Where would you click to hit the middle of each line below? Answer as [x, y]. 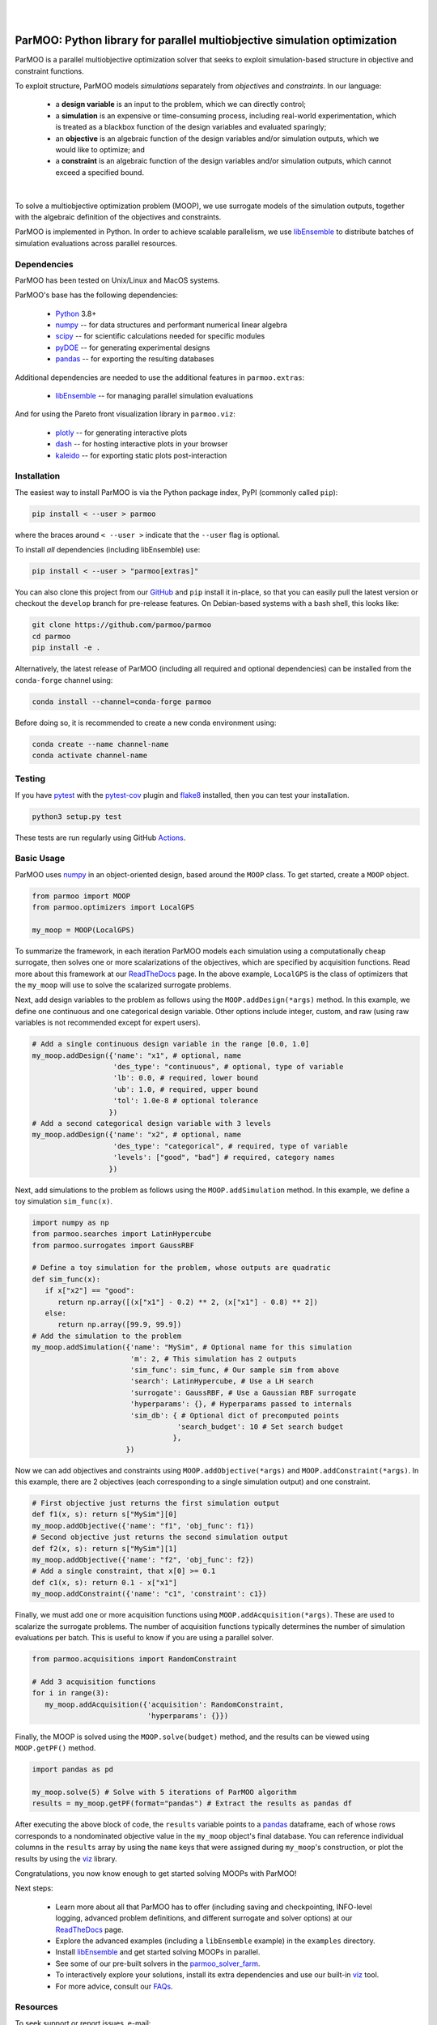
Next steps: [34, 1888]
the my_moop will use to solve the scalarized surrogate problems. [123, 985]
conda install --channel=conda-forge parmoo [122, 701]
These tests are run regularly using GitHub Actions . [100, 838]
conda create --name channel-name [100, 744]
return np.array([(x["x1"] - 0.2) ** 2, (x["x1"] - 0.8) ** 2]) [188, 1302]
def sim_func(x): [66, 1279]
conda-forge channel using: [64, 680]
